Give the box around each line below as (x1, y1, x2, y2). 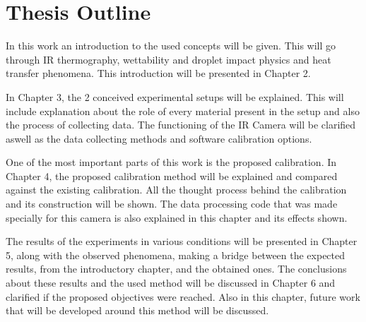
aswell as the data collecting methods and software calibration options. (6, 131, 312, 145)
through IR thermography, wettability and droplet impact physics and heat (6, 52, 331, 66)
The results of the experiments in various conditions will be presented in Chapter (6, 234, 358, 249)
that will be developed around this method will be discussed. (6, 303, 269, 318)
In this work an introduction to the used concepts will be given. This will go (6, 38, 336, 53)
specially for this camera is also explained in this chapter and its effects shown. (6, 210, 348, 225)
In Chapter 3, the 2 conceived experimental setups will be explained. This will (6, 89, 344, 104)
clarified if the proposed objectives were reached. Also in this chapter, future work (6, 289, 360, 304)
